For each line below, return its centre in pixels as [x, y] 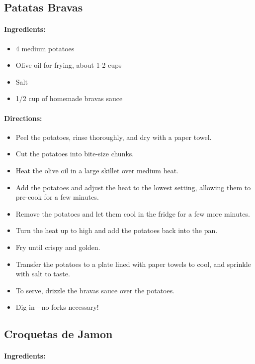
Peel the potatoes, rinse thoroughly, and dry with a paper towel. [114, 137]
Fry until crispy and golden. [58, 247]
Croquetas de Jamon [58, 334]
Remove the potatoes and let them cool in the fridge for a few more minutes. [133, 213]
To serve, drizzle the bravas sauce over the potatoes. [95, 290]
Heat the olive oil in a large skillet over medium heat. [97, 170]
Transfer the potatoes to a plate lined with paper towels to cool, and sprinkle [133, 264]
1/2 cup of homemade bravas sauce [69, 98]
